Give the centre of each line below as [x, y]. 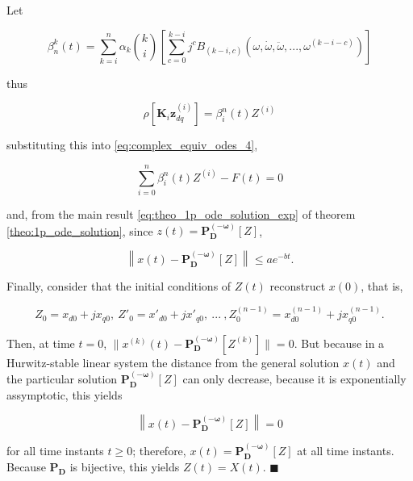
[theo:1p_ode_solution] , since [80, 230]
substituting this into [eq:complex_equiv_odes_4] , [132, 145]
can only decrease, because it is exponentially [294, 379]
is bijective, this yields [125, 466]
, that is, [382, 285]
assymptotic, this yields [65, 394]
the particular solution [62, 379]
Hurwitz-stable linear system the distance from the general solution [173, 362]
